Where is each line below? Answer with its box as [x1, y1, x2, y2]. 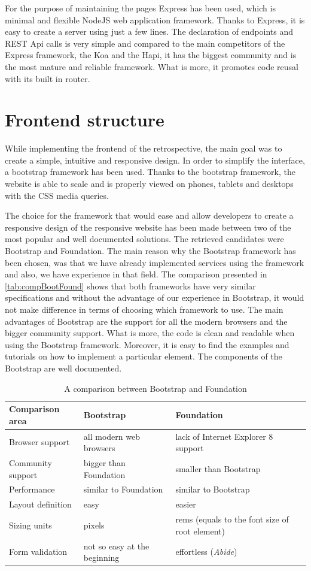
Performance [9, 483, 55, 496]
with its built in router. [5, 72, 90, 84]
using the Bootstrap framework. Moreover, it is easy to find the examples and [5, 338, 289, 351]
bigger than [83, 457, 126, 469]
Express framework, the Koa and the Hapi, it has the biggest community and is [5, 49, 297, 61]
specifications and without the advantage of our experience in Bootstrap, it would [5, 291, 304, 304]
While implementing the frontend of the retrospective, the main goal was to [5, 142, 282, 155]
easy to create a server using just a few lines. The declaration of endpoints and [5, 25, 294, 38]
